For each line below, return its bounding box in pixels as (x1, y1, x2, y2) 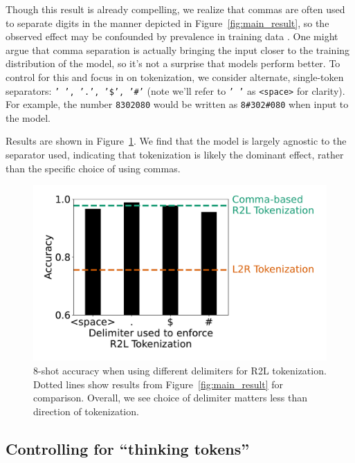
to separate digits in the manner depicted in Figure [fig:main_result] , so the (6, 15, 329, 30)
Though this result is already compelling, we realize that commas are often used (6, 2, 345, 16)
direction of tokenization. (33, 403, 139, 418)
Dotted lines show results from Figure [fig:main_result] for (33, 376, 284, 391)
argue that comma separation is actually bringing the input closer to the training (6, 42, 350, 57)
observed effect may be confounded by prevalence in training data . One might (6, 29, 338, 44)
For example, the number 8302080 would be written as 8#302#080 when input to (6, 97, 349, 111)
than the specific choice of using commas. (6, 161, 181, 175)
